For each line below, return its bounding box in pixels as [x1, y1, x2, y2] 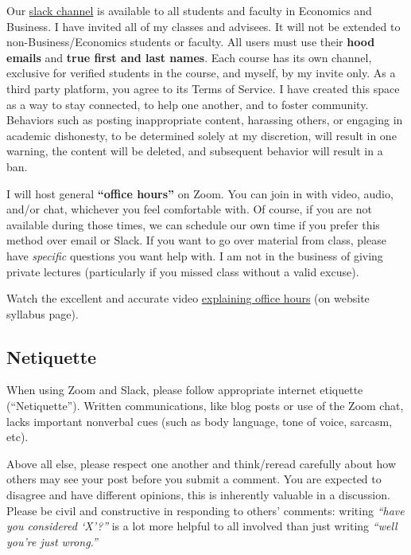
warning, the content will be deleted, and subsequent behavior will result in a [6, 143, 383, 159]
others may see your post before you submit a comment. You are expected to [6, 471, 382, 487]
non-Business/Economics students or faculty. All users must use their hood [6, 33, 375, 50]
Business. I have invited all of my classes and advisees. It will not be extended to [6, 18, 401, 34]
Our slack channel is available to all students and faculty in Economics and [6, 2, 372, 18]
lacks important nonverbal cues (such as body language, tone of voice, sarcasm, [6, 412, 393, 429]
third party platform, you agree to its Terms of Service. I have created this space [6, 80, 400, 96]
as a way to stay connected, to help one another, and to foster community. [6, 96, 369, 112]
